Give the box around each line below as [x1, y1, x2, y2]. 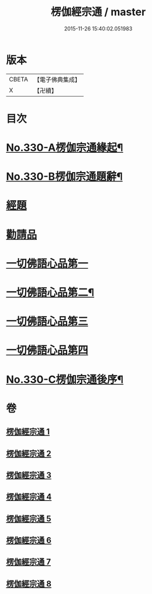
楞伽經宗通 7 [6, 557, 51, 567]
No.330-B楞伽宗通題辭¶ [6, 170, 123, 183]
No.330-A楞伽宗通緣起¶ [6, 141, 124, 154]
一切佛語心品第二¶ [6, 286, 95, 299]
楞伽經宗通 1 [6, 427, 50, 437]
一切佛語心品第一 [6, 257, 89, 270]
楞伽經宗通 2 [6, 448, 51, 458]
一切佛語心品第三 [6, 315, 89, 328]
